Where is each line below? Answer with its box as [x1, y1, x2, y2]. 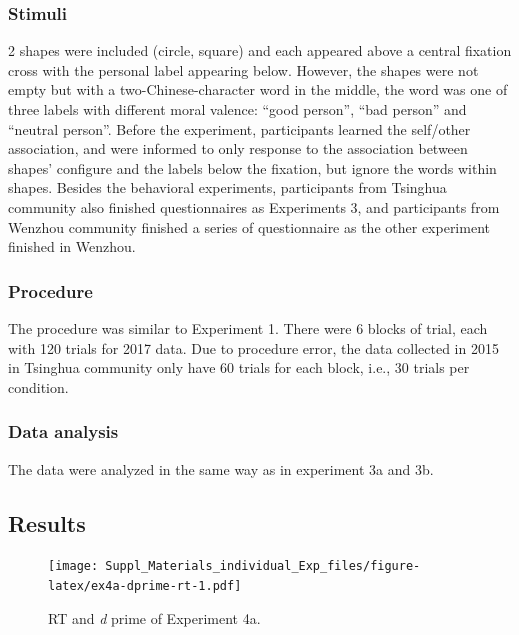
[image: [48, 559, 99, 574]
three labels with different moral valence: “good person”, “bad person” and [8, 99, 467, 119]
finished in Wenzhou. [8, 236, 136, 257]
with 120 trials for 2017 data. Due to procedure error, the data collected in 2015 [8, 337, 499, 358]
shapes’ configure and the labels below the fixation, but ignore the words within [8, 157, 497, 178]
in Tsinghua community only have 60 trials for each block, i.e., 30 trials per [8, 357, 470, 378]
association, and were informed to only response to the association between [8, 138, 468, 159]
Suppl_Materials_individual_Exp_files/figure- [105, 559, 421, 574]
